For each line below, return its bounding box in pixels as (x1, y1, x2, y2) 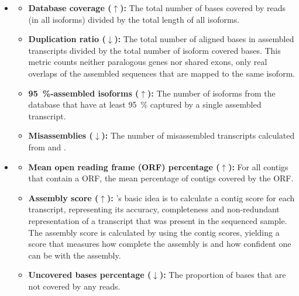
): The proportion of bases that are (159, 269, 286, 281)
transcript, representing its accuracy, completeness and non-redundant (28, 203, 280, 215)
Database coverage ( (28, 2, 112, 13)
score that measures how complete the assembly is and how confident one (28, 238, 291, 250)
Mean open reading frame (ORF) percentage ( (28, 160, 220, 173)
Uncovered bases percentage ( (28, 269, 152, 281)
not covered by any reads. (28, 280, 121, 292)
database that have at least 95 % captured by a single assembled (28, 98, 262, 111)
